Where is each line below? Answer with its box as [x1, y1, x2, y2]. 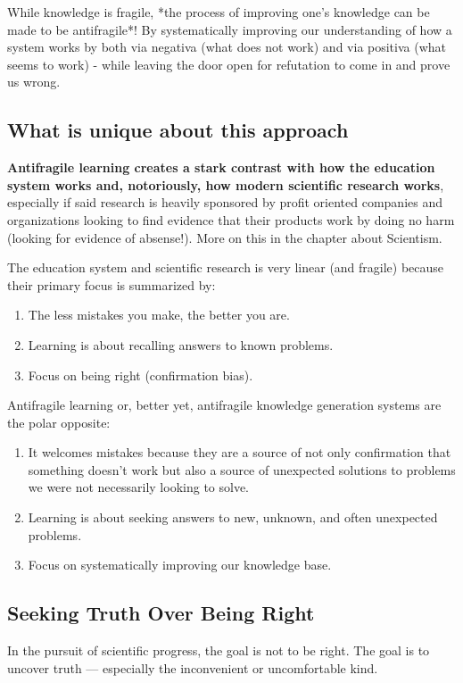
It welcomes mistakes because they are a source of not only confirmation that [28, 443, 451, 462]
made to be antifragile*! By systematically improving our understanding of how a [7, 20, 452, 38]
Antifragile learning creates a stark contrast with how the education [7, 158, 435, 177]
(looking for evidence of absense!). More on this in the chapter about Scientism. [7, 228, 442, 246]
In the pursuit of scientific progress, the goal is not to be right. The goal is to [7, 641, 430, 660]
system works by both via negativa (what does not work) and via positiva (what [7, 37, 447, 56]
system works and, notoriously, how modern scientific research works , [7, 175, 444, 194]
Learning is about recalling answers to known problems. [28, 335, 334, 354]
